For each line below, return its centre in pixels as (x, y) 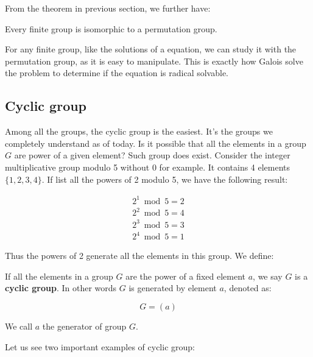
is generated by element (173, 288)
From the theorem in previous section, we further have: (108, 8)
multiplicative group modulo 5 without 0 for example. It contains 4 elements (148, 167)
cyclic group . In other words (61, 288)
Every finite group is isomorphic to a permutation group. (111, 28)
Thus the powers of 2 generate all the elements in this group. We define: (139, 256)
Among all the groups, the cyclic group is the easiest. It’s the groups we (139, 131)
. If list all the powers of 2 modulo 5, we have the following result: (165, 179)
